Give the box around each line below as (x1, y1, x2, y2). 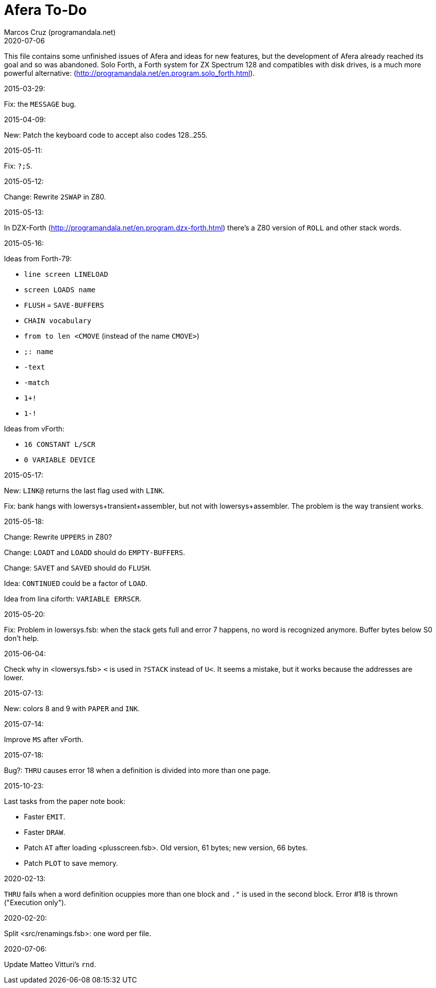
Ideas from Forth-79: (4, 254, 72, 263)
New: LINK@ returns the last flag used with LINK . (4, 486, 165, 495)
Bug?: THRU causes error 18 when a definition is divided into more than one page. (4, 766, 271, 775)
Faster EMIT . (24, 812, 65, 821)
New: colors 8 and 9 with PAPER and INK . (4, 704, 140, 713)
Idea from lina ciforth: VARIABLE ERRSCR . (4, 594, 142, 603)
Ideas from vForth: (4, 424, 65, 433)
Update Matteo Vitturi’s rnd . (4, 960, 96, 969)
